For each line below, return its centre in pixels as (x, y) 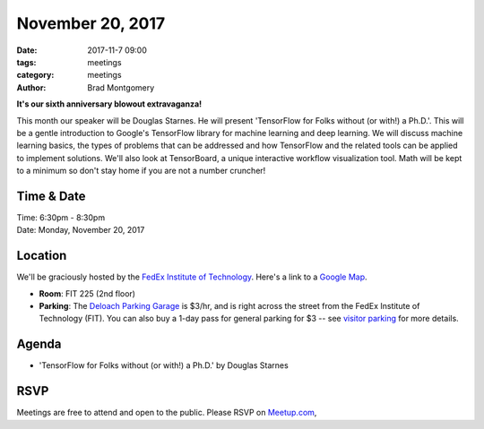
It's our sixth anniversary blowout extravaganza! (109, 104)
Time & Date (51, 196)
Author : (31, 87)
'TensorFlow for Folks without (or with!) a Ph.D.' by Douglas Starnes (164, 365)
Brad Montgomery (121, 87)
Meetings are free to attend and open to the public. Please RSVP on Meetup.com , (167, 413)
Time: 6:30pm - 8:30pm (61, 217)
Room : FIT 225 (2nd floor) (87, 293)
